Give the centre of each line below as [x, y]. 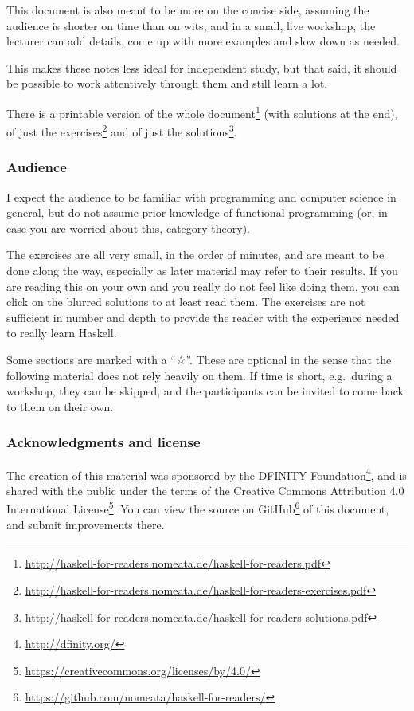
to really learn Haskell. [62, 333]
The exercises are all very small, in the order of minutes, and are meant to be [195, 255]
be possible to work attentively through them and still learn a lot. [167, 83]
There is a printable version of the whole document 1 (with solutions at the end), [202, 112]
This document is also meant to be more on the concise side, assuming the [188, 10]
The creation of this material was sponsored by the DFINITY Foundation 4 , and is [207, 473]
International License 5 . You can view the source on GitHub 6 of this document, [198, 508]
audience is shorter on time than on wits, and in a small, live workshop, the [191, 25]
